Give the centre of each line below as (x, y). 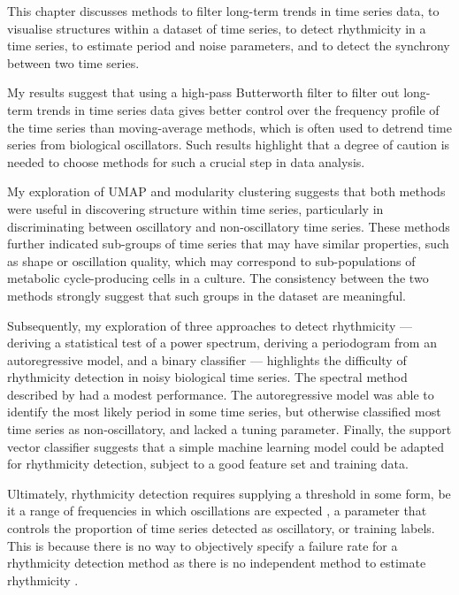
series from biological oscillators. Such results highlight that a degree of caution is (229, 145)
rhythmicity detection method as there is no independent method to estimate (217, 563)
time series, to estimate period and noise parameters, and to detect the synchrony (229, 46)
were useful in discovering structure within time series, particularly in (195, 208)
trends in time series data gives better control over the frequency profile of (238, 109)
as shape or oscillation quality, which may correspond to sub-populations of (211, 260)
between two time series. (73, 62)
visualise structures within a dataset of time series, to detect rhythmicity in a (217, 28)
